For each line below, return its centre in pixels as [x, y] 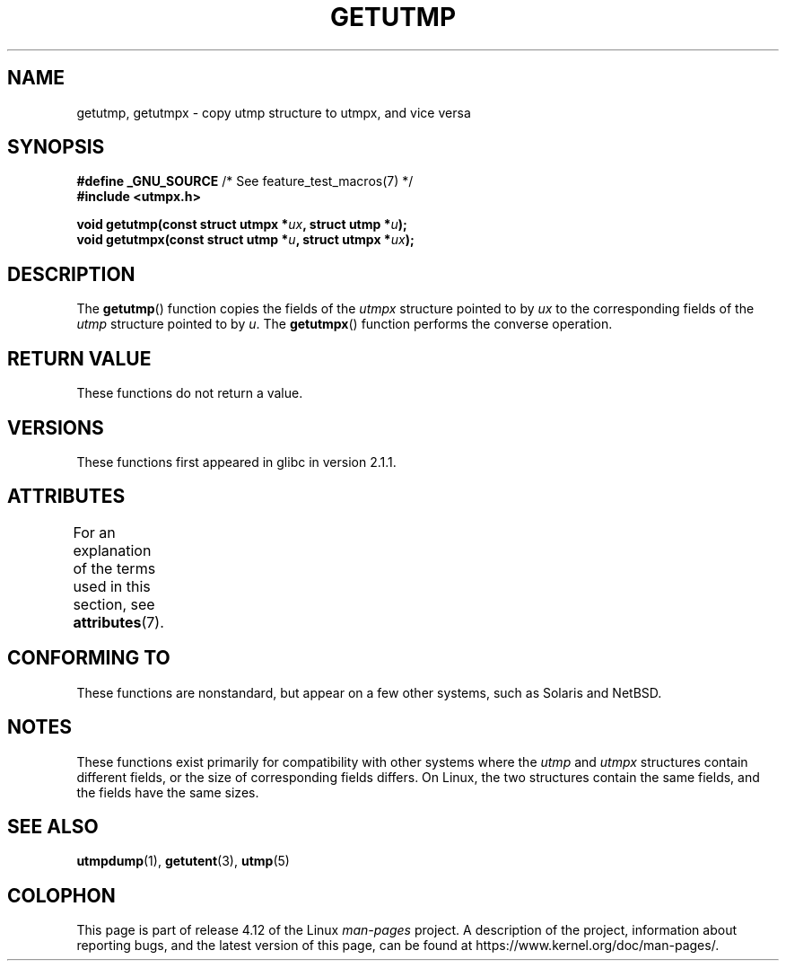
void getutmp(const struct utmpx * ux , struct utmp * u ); [242, 224]
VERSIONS [56, 427]
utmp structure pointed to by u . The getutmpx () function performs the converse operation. [345, 324]
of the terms [114, 568]
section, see [114, 604]
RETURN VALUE [79, 358]
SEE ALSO [53, 826]
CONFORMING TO [89, 658]
